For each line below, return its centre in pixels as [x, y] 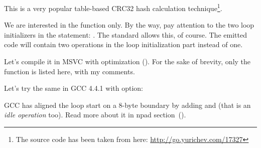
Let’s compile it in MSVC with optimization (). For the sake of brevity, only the [127, 61]
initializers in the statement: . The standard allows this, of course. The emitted [125, 34]
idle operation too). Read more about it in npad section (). [95, 115]
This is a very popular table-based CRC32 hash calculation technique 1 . [113, 7]
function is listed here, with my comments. [70, 71]
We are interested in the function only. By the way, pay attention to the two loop [129, 25]
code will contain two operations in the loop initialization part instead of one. [123, 44]
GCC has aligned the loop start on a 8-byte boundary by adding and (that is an [127, 105]
